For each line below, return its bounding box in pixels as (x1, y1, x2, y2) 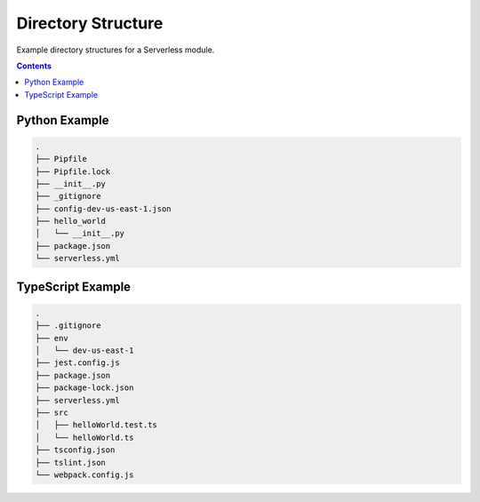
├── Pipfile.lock (35, 166, 111, 177)
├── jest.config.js (35, 358, 120, 368)
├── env (35, 333, 68, 343)
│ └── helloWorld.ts (35, 432, 134, 442)
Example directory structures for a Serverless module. (16, 44, 215, 55)
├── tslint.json (35, 458, 107, 467)
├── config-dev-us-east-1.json (35, 203, 172, 213)
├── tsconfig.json (35, 445, 116, 455)
